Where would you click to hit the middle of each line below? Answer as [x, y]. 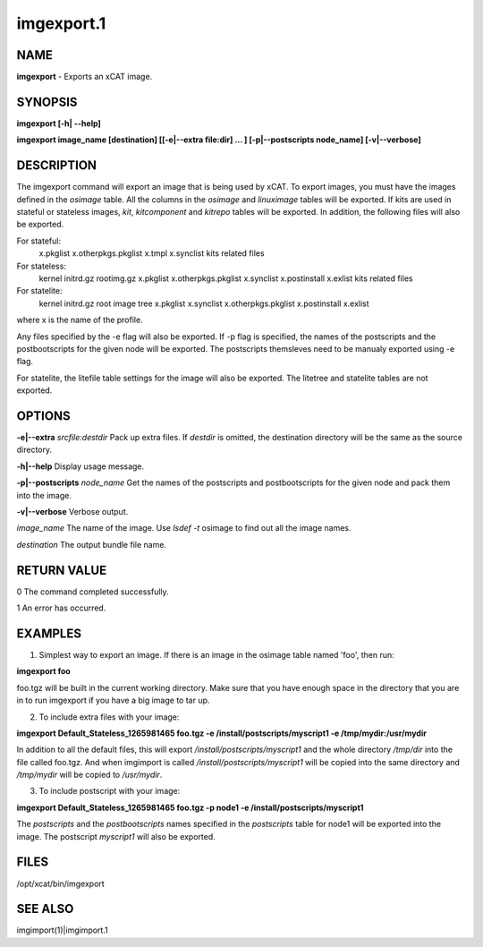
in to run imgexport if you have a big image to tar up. [113, 700]
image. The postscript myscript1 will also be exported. [116, 836]
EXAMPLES [49, 633]
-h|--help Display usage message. [80, 466]
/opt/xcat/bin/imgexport [60, 883]
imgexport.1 [61, 23]
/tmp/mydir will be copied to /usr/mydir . [89, 775]
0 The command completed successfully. [93, 592]
